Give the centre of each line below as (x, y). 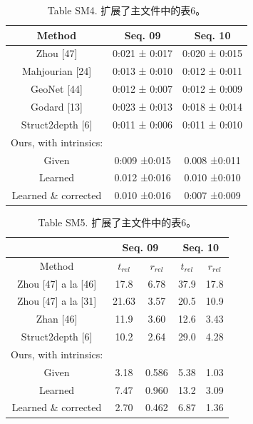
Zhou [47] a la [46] (57, 283)
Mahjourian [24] (57, 71)
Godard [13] (57, 106)
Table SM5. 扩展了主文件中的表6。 (117, 222)
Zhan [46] (57, 319)
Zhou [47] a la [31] (57, 301)
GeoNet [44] (57, 89)
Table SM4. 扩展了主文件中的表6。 (127, 10)
